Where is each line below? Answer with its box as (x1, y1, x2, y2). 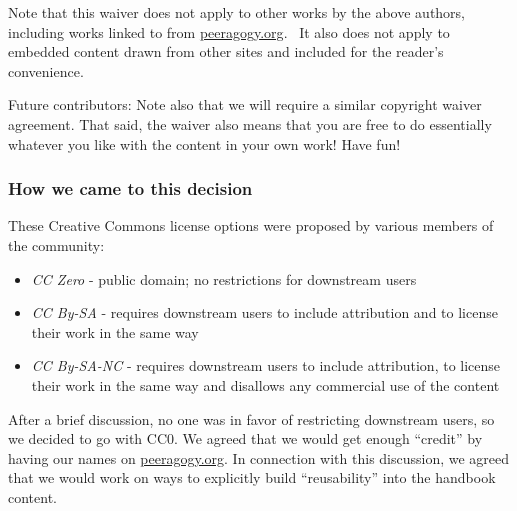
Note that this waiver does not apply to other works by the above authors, (8, 2, 466, 22)
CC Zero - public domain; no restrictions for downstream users (31, 268, 417, 289)
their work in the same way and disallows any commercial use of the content (31, 374, 500, 395)
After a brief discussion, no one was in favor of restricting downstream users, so (8, 408, 495, 429)
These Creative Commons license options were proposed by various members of (8, 215, 494, 236)
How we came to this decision (8, 176, 253, 201)
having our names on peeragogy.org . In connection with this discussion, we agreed (8, 447, 510, 468)
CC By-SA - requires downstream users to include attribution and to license (31, 302, 498, 323)
